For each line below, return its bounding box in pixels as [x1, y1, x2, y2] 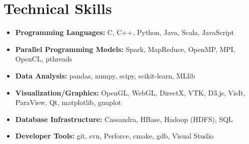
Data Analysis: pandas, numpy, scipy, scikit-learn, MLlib [15, 70, 195, 80]
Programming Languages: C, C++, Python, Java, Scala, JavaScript [15, 27, 234, 37]
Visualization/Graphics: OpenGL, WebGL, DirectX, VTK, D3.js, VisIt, [15, 87, 245, 97]
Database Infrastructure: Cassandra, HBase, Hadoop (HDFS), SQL [15, 113, 233, 124]
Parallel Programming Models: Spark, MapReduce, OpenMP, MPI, [15, 43, 235, 54]
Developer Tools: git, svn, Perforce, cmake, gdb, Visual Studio [15, 130, 214, 141]
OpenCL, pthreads [15, 53, 72, 64]
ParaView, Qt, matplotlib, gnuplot [15, 97, 121, 107]
